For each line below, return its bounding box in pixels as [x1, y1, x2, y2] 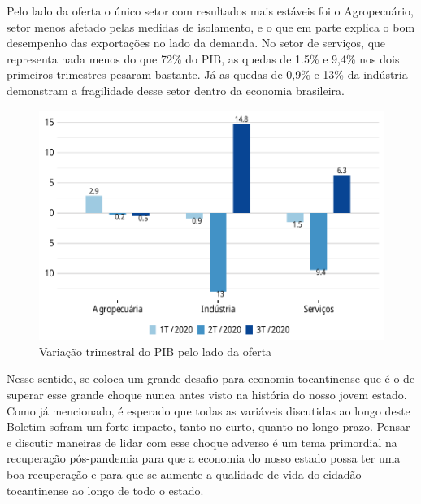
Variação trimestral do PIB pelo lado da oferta [39, 342, 272, 359]
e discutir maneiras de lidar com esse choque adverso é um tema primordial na [7, 433, 397, 450]
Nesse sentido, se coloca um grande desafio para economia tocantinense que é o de [7, 370, 415, 387]
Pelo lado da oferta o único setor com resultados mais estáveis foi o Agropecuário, [7, 2, 414, 19]
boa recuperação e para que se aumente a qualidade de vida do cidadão [7, 465, 362, 482]
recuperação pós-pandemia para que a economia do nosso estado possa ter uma [7, 450, 401, 467]
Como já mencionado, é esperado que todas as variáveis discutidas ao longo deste [7, 402, 410, 419]
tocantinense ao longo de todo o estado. [7, 481, 204, 498]
